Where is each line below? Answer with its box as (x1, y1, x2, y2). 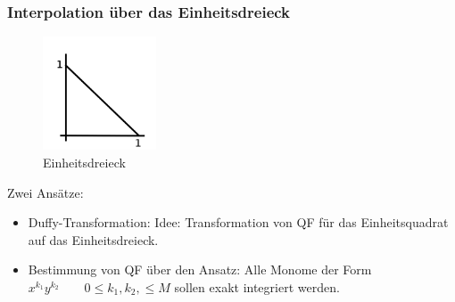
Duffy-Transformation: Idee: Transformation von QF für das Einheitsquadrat (28, 213, 449, 232)
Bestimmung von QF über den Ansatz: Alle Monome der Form (28, 260, 372, 279)
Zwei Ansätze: (7, 183, 84, 201)
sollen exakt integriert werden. (174, 277, 340, 296)
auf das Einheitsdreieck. (28, 230, 159, 249)
